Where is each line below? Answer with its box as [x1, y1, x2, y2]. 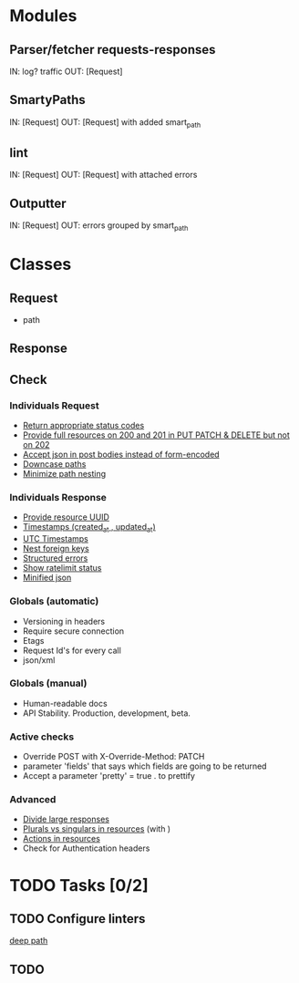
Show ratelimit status [22, 563, 102, 574]
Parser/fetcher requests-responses [9, 42, 216, 57]
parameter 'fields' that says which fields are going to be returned [22, 761, 267, 771]
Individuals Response [9, 491, 108, 504]
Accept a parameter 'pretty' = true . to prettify [22, 771, 196, 781]
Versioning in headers [22, 616, 106, 626]
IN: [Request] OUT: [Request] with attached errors [9, 170, 198, 181]
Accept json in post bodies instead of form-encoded [22, 449, 221, 460]
